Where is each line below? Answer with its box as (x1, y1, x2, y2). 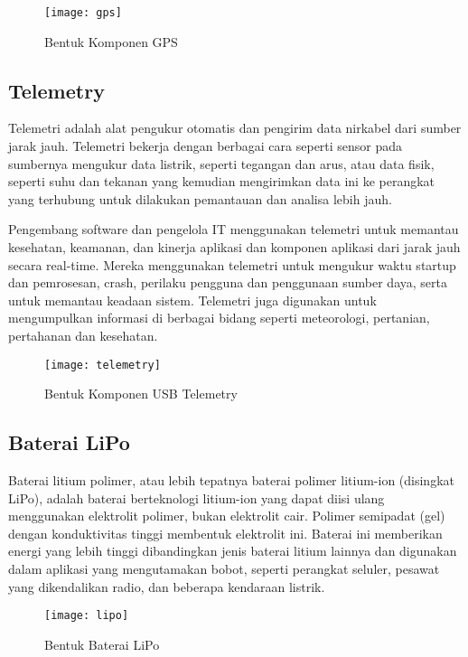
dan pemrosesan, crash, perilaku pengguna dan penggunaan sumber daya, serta (8, 273, 447, 292)
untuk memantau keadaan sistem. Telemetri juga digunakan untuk (8, 290, 377, 309)
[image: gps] (44, 6, 122, 19)
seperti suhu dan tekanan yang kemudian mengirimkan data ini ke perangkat (8, 172, 435, 191)
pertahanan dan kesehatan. (8, 325, 158, 344)
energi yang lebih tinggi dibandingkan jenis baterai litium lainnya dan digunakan (8, 541, 457, 560)
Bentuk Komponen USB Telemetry (44, 384, 238, 403)
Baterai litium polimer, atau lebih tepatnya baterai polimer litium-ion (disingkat (8, 471, 454, 490)
